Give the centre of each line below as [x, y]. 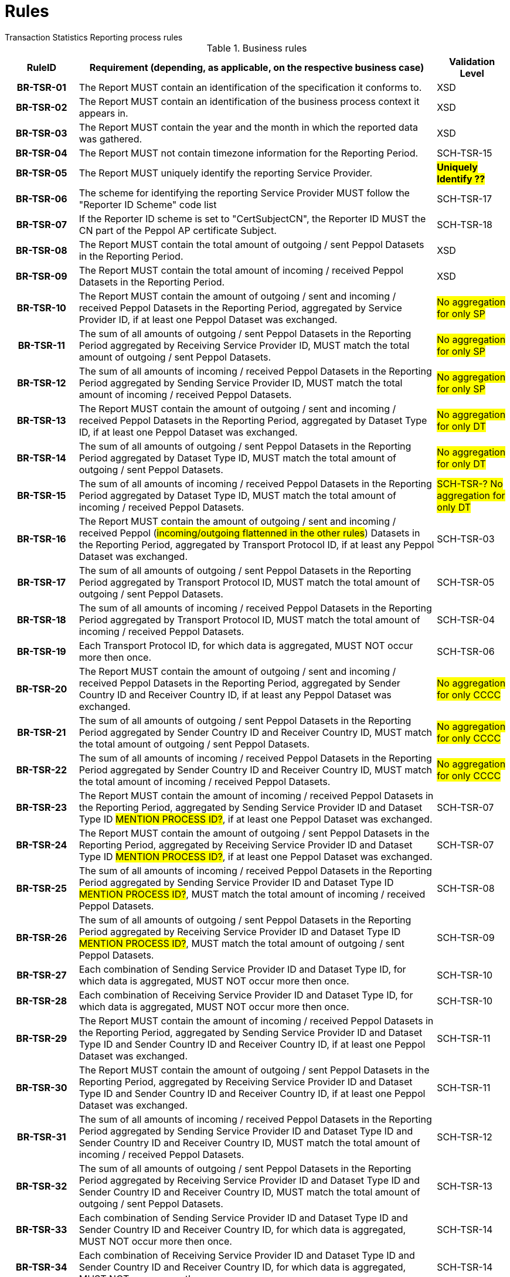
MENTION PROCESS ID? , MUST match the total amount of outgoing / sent [242, 943]
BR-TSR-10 [41, 308]
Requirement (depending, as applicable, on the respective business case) [257, 67]
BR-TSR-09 [42, 276]
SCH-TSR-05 [466, 582]
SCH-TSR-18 [465, 224]
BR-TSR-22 [41, 770]
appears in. [103, 113]
